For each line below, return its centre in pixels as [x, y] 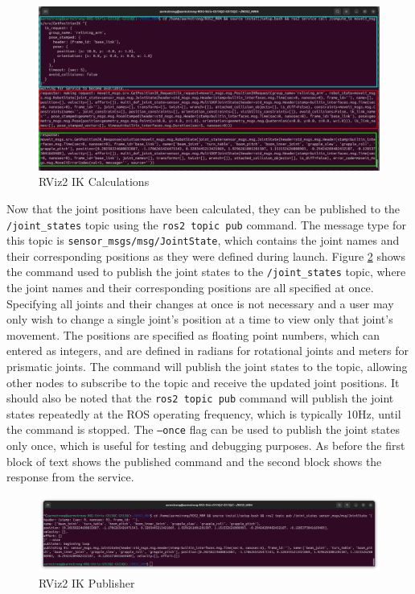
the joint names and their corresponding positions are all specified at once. [190, 288]
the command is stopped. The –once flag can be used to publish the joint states [203, 429]
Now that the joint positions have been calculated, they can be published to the [203, 208]
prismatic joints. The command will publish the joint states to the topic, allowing [207, 367]
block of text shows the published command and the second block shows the [194, 461]
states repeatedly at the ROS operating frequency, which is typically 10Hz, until [204, 413]
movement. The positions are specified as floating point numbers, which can [193, 334]
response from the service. [70, 477]
